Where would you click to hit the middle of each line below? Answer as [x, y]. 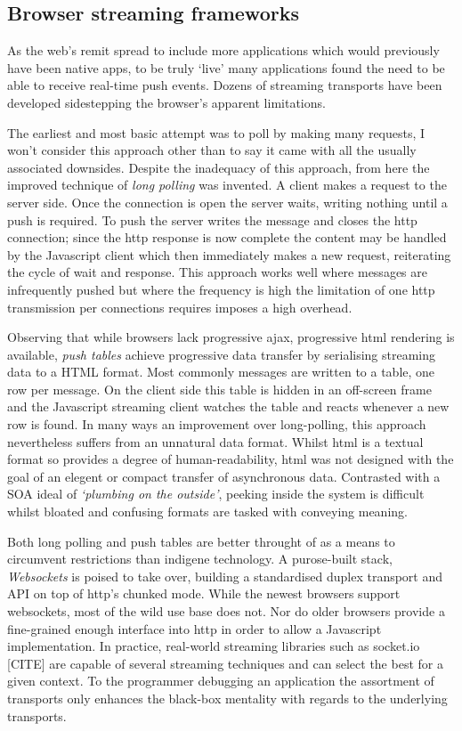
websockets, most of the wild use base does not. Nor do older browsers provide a [226, 611]
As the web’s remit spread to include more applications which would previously [223, 50]
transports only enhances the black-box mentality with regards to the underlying [227, 698]
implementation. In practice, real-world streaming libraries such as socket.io [214, 646]
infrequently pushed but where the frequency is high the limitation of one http [221, 289]
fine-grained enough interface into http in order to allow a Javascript [195, 628]
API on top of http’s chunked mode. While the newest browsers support [204, 593]
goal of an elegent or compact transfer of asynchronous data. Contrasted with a [224, 476]
